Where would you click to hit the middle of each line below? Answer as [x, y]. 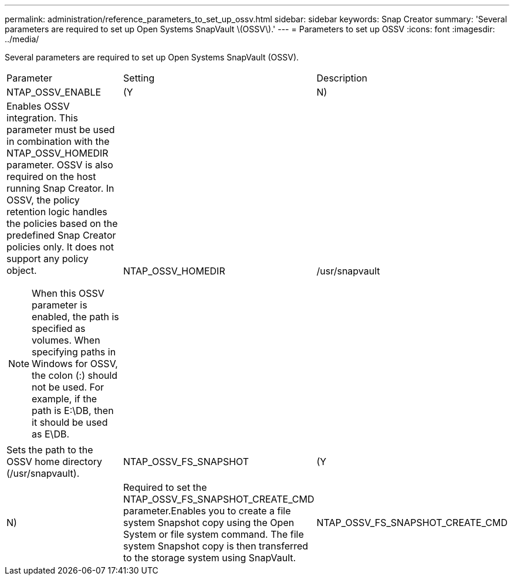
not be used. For [68, 387]
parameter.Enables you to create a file [207, 511]
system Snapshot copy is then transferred [216, 546]
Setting [139, 78]
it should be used [70, 422]
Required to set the [165, 487]
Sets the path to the [50, 450]
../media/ [22, 39]
